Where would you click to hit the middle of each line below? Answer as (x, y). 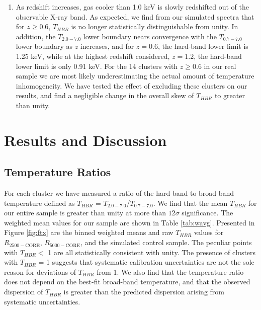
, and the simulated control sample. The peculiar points (166, 242)
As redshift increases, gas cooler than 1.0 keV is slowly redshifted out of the (132, 7)
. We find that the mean (190, 203)
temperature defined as (39, 203)
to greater (230, 95)
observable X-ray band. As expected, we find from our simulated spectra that (135, 16)
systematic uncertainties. (42, 301)
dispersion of (24, 292)
